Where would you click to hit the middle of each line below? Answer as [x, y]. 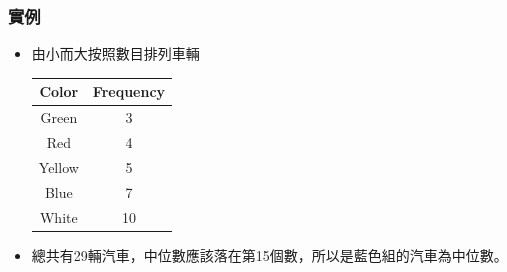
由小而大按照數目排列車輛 [115, 53]
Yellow [58, 166]
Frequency [129, 91]
